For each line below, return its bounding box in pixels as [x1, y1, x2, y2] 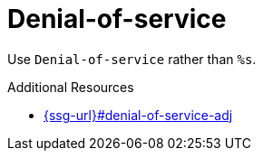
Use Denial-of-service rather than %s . [7, 51, 257, 67]
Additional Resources [7, 79, 134, 95]
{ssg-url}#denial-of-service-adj [44, 107, 233, 123]
